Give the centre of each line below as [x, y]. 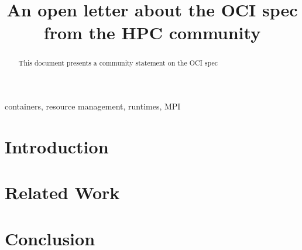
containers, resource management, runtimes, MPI [93, 106]
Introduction [57, 146]
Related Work [62, 192]
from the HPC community [152, 32]
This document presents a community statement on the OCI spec [118, 63]
